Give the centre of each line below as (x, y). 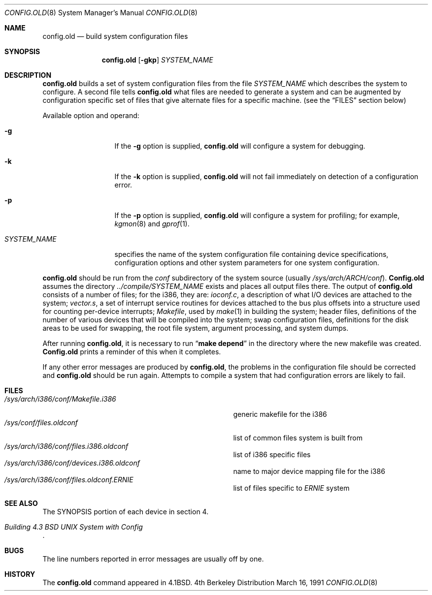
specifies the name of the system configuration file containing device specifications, (251, 254)
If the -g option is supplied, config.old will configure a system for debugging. (240, 146)
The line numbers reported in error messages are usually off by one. (153, 559)
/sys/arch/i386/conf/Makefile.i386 (60, 399)
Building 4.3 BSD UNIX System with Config (74, 527)
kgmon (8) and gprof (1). (152, 224)
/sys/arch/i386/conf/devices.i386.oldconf (72, 463)
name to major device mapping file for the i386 (309, 471)
